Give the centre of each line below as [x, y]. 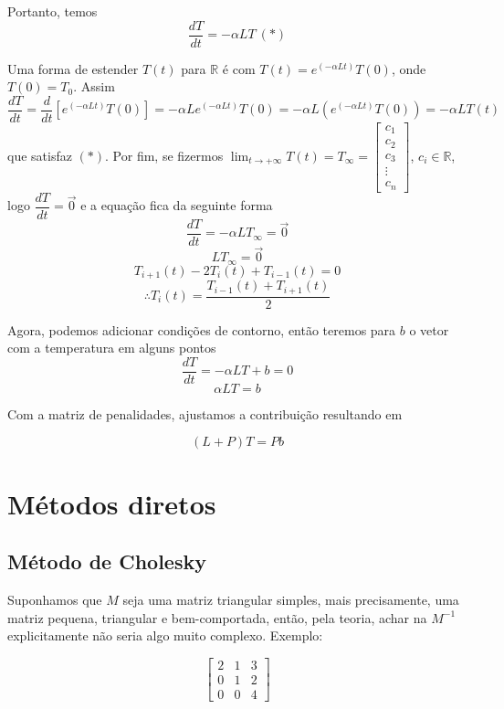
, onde [409, 68]
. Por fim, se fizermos [164, 155]
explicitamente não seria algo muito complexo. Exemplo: [165, 635]
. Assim [94, 86]
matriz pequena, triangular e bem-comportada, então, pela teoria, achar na [217, 617]
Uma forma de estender [73, 68]
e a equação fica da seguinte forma [177, 205]
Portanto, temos [52, 11]
